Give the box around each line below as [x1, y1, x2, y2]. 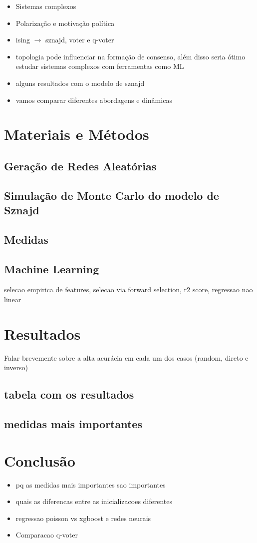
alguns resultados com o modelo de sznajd [15, 77, 145, 88]
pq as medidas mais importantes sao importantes [15, 479, 166, 490]
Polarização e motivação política [15, 17, 115, 28]
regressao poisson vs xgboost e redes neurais [15, 513, 151, 523]
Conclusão [4, 450, 75, 471]
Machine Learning [4, 261, 99, 276]
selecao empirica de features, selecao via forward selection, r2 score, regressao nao [4, 284, 253, 295]
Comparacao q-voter [15, 530, 78, 540]
